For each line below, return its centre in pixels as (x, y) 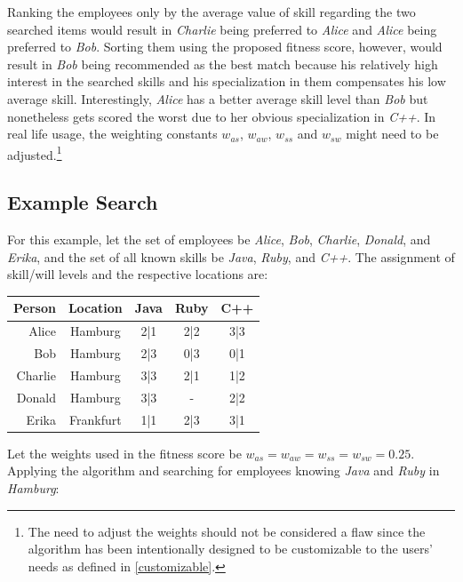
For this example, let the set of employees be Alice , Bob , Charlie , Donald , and (219, 239)
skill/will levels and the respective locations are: (138, 274)
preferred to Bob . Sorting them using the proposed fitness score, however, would (225, 47)
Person (35, 308)
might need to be (392, 134)
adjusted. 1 (35, 153)
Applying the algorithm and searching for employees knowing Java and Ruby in (224, 470)
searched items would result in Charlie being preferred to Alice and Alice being (222, 29)
